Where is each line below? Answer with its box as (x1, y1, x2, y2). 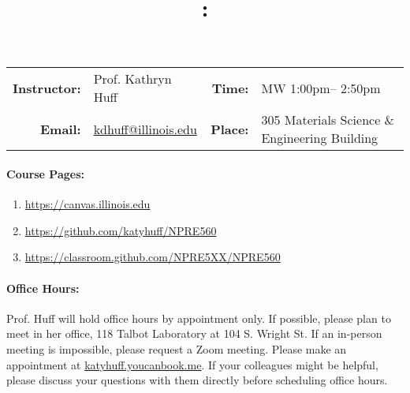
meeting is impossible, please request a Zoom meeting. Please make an (6, 340, 347, 357)
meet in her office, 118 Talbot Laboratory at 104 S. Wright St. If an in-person (6, 325, 382, 342)
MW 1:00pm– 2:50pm (261, 78, 381, 97)
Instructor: (13, 78, 81, 97)
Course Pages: (6, 165, 84, 182)
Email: (39, 119, 81, 138)
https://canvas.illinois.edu (24, 196, 151, 212)
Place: (211, 119, 249, 138)
